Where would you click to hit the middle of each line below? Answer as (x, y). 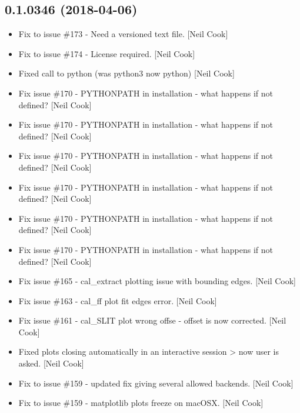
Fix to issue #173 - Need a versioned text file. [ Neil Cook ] (123, 34)
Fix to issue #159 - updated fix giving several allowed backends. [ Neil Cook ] (156, 383)
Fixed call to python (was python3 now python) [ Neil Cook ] (126, 73)
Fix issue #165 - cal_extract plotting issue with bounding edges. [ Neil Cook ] (157, 281)
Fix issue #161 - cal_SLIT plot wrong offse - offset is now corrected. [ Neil (152, 320)
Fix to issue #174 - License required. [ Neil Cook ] (107, 53)
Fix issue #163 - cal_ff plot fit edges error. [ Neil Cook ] (118, 300)
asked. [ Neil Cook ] (51, 363)
